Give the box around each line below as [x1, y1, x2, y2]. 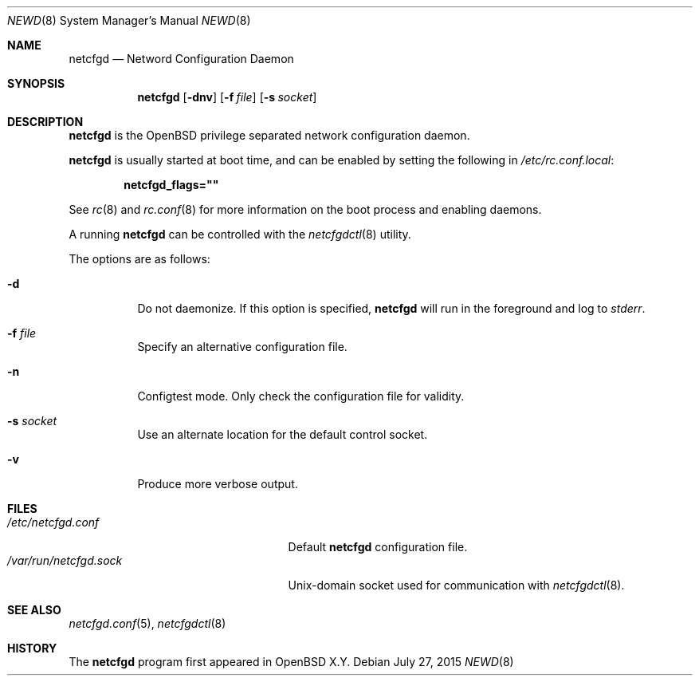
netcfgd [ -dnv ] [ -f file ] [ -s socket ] [137, 90, 317, 104]
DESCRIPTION [7, 115, 84, 128]
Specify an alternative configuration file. [137, 340, 348, 353]
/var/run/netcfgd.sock [7, 554, 123, 567]
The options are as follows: [69, 252, 210, 266]
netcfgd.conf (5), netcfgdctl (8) [69, 617, 226, 630]
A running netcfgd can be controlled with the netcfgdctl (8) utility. [69, 227, 411, 241]
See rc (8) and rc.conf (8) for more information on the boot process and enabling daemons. [69, 203, 542, 216]
